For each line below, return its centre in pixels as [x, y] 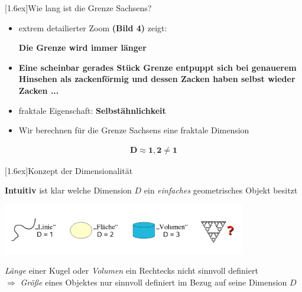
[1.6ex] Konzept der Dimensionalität [69, 170]
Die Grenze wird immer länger [82, 47]
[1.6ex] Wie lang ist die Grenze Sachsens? [78, 8]
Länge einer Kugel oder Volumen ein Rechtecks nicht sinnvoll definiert [131, 270]
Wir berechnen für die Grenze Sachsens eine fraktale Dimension [134, 130]
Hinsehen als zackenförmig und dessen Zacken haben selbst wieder [157, 79]
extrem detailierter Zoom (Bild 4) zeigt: [93, 27]
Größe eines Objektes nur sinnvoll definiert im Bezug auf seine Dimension [154, 282]
